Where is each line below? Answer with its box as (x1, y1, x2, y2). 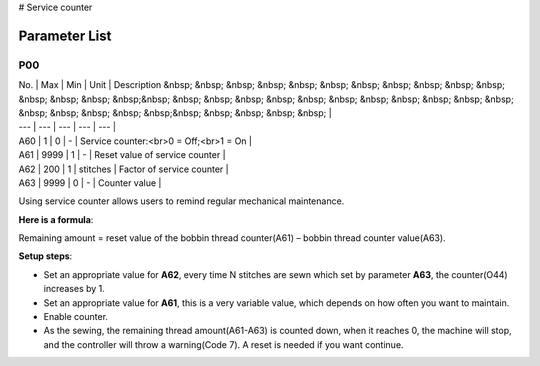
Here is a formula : (18, 213, 94, 225)
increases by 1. (43, 283, 105, 295)
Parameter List (18, 27, 112, 44)
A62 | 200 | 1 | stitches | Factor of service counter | (18, 163, 229, 175)
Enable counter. (43, 311, 109, 323)
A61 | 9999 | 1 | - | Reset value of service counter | (18, 149, 226, 161)
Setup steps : (18, 250, 73, 262)
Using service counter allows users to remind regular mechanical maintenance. (18, 195, 345, 207)
